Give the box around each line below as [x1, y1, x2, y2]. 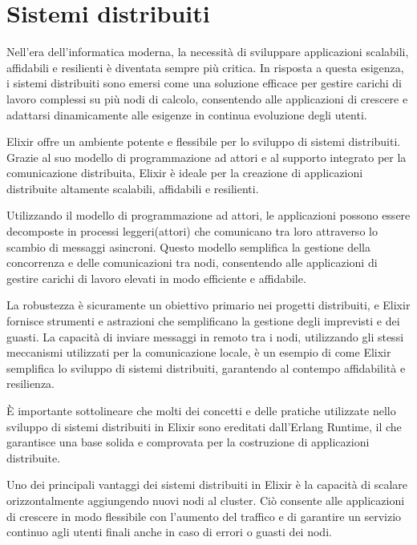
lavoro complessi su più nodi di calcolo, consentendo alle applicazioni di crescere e [6, 90, 408, 107]
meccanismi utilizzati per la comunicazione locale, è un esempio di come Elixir [6, 344, 391, 361]
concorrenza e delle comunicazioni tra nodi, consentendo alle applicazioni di [6, 254, 378, 271]
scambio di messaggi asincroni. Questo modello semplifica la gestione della [6, 238, 370, 255]
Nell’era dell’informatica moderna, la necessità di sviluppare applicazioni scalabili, [6, 43, 409, 60]
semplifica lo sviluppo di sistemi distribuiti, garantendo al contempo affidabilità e [6, 359, 406, 376]
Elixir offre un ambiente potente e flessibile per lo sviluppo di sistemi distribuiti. [6, 133, 401, 150]
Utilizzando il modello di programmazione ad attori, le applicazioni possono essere [6, 207, 411, 224]
